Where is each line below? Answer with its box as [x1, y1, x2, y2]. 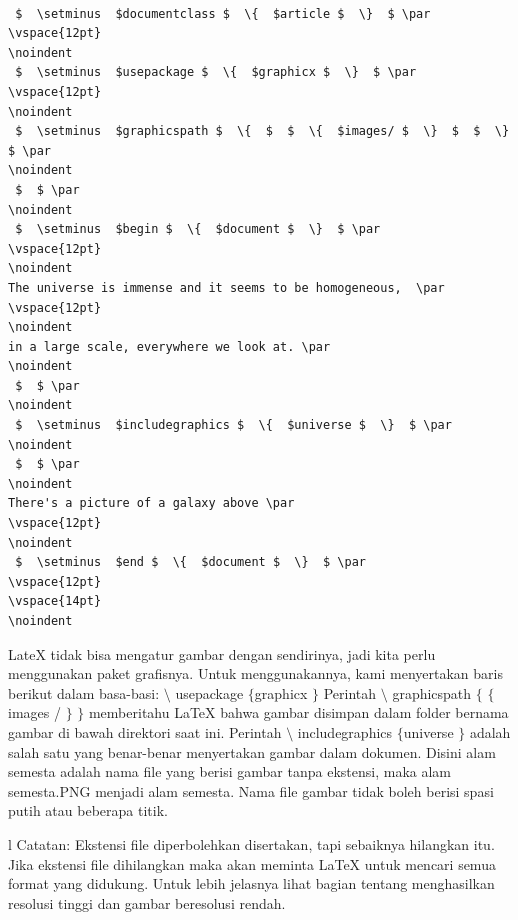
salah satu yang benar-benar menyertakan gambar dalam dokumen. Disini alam [8, 741, 496, 762]
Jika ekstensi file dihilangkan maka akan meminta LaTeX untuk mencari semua [8, 853, 496, 874]
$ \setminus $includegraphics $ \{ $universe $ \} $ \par [15, 418, 452, 433]
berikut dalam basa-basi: [8, 682, 160, 703]
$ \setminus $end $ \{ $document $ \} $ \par [15, 555, 366, 570]
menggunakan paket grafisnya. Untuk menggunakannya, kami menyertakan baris [8, 663, 503, 684]
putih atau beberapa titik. [8, 800, 168, 821]
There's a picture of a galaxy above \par [8, 496, 295, 511]
